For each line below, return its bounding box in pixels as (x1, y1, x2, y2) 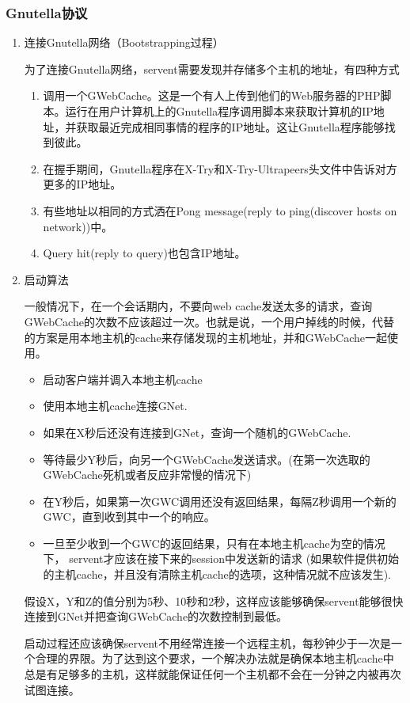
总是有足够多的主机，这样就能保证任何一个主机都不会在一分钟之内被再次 (24, 666, 401, 682)
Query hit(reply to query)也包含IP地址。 (43, 245, 246, 261)
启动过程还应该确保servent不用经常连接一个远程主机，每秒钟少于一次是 (24, 634, 392, 651)
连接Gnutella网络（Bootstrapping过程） (24, 34, 224, 51)
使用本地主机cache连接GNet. (43, 397, 188, 414)
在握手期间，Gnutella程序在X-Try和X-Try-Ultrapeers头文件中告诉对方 (43, 160, 397, 177)
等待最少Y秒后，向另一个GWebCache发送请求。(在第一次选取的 (43, 450, 370, 467)
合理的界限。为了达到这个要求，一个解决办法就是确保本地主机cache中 (35, 650, 394, 667)
